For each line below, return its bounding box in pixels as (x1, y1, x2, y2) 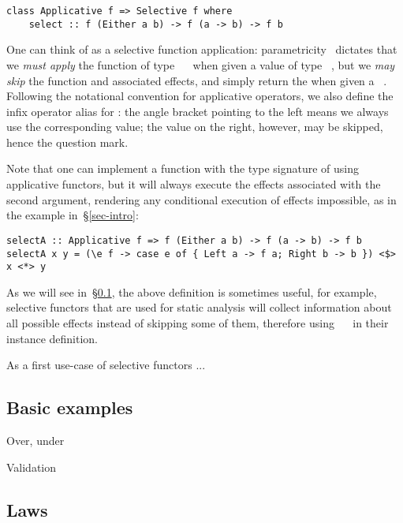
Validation (6, 458, 57, 475)
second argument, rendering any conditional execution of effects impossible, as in (6, 191, 397, 207)
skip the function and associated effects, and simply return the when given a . (6, 72, 387, 88)
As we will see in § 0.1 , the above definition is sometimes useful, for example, (6, 283, 377, 300)
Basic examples (6, 395, 133, 420)
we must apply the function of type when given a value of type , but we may (6, 56, 395, 73)
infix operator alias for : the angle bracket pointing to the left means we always (6, 103, 389, 119)
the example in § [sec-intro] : (6, 207, 139, 223)
